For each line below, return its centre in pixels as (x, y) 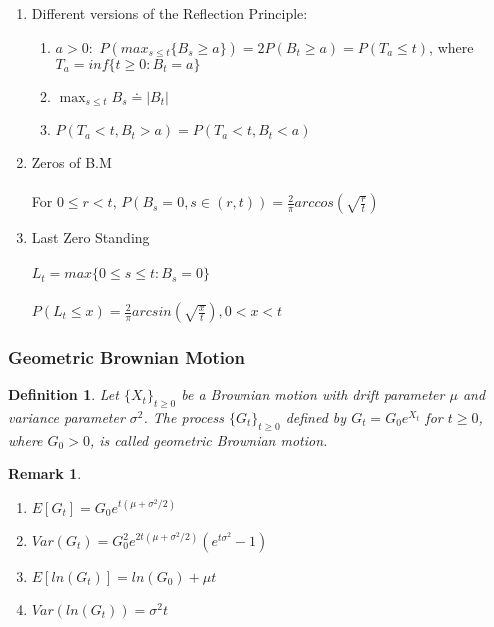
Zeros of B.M (71, 162)
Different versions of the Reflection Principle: (169, 13)
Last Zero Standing (90, 237)
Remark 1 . (45, 473)
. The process (183, 417)
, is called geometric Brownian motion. (208, 439)
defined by (316, 417)
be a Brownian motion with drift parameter (313, 394)
